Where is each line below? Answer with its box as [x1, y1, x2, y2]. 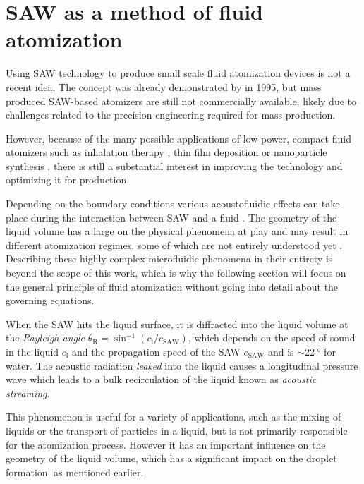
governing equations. [6, 293, 95, 308]
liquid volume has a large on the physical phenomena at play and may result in [6, 224, 348, 238]
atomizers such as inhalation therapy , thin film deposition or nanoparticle [6, 145, 327, 159]
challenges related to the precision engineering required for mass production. [6, 107, 336, 122]
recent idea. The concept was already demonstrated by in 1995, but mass [6, 79, 322, 94]
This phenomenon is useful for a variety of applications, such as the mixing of [6, 409, 341, 424]
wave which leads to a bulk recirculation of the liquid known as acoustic [6, 372, 317, 387]
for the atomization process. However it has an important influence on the [6, 437, 326, 452]
